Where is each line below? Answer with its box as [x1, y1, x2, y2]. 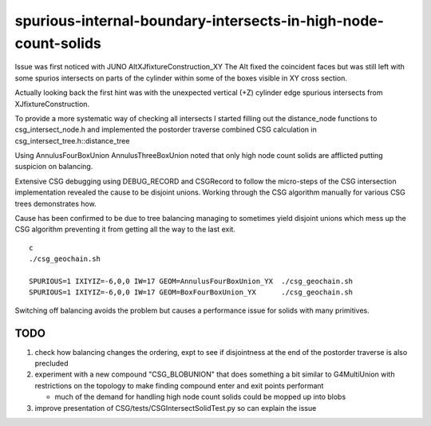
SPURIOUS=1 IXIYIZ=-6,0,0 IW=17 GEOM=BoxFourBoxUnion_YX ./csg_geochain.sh [29, 288, 354, 297]
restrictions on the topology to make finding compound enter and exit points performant [34, 381, 324, 390]
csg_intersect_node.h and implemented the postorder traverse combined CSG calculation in [14, 124, 317, 135]
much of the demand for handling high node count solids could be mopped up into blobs [54, 392, 346, 402]
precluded [34, 359, 69, 369]
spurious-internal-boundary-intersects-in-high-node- [14, 12, 385, 30]
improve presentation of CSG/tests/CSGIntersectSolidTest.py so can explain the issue [34, 403, 317, 412]
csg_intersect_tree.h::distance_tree [14, 136, 130, 145]
